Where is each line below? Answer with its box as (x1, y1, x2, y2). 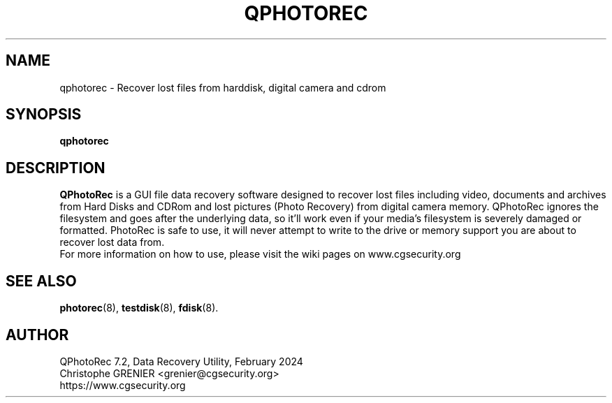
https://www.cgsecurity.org (59, 379, 186, 391)
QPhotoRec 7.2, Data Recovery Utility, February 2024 (59, 355, 303, 367)
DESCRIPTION (6, 159, 105, 177)
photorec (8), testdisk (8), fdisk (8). (59, 302, 219, 314)
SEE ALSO (6, 272, 77, 290)
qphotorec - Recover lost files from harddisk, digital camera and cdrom (59, 81, 386, 94)
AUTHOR (6, 325, 69, 344)
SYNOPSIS (6, 105, 82, 124)
